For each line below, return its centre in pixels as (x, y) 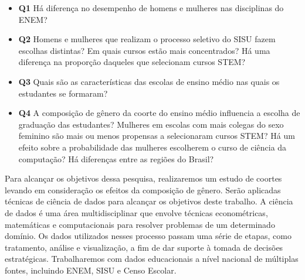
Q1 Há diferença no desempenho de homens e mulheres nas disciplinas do (151, 8)
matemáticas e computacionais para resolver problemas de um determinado (140, 224)
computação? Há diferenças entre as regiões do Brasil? (116, 158)
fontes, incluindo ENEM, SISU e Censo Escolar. (91, 270)
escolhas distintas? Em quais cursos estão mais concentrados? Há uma (144, 50)
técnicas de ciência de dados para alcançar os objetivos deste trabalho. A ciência (149, 201)
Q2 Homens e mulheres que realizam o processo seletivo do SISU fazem (147, 39)
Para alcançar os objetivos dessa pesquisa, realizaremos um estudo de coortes (143, 178)
